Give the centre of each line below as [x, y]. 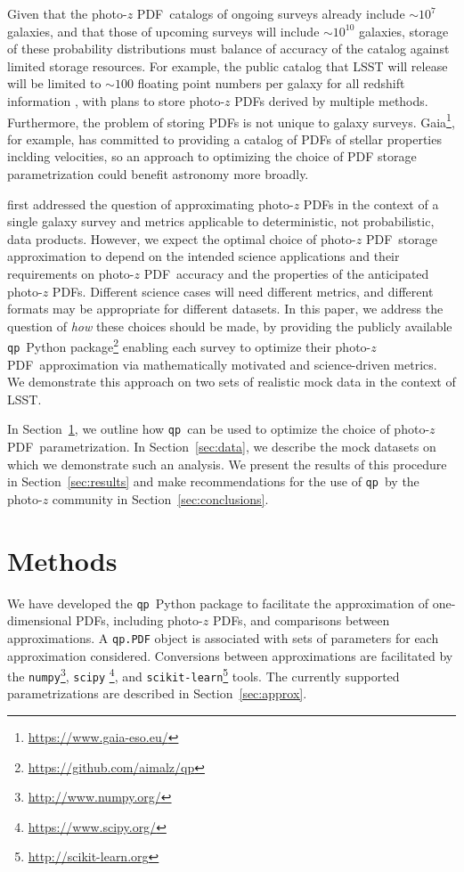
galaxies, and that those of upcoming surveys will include [163, 31]
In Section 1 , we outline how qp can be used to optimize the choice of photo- [219, 429]
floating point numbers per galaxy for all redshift [271, 83]
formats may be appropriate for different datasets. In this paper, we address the [225, 309]
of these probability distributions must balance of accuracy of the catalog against [228, 49]
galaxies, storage [404, 31]
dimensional [40, 620]
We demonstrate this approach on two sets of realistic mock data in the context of [232, 382]
